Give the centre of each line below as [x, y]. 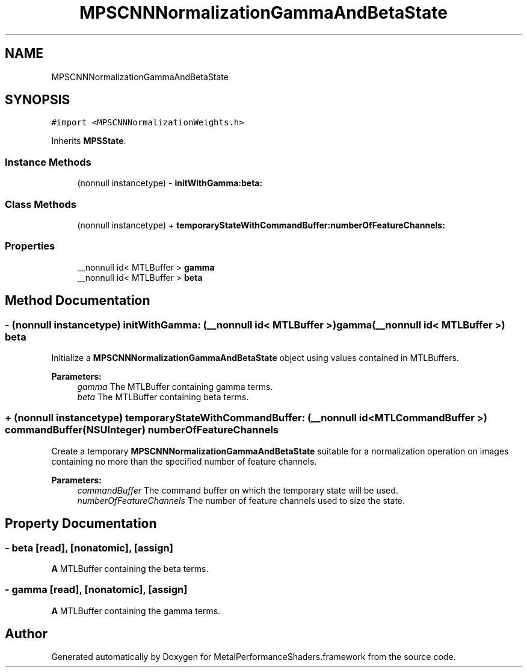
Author [26, 634]
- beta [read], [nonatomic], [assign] [89, 548]
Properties [30, 246]
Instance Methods [48, 162]
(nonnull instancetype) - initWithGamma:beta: [170, 183]
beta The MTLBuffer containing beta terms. [163, 397]
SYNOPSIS [38, 100]
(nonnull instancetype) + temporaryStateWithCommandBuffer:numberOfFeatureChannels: [261, 225]
